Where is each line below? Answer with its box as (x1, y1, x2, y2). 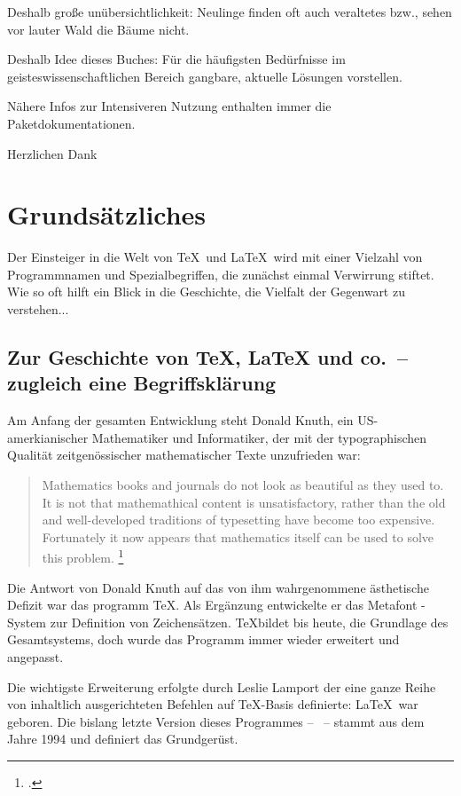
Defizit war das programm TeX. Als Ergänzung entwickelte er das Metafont (7, 595, 418, 614)
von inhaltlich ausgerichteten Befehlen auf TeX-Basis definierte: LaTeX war (7, 695, 418, 713)
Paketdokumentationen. (7, 114, 136, 132)
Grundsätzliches (7, 196, 207, 232)
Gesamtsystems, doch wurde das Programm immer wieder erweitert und (7, 630, 400, 649)
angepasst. (7, 648, 64, 666)
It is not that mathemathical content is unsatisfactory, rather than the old (42, 493, 446, 511)
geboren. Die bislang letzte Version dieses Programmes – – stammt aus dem (7, 712, 425, 730)
